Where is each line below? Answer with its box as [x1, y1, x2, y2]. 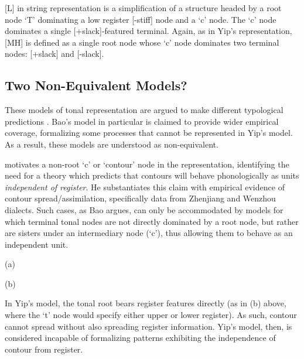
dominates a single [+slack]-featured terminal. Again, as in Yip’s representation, [5, 25, 292, 37]
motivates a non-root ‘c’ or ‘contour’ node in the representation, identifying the [5, 158, 289, 170]
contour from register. [5, 343, 83, 355]
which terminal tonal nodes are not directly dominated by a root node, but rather [5, 215, 299, 227]
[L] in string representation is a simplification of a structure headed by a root [5, 2, 282, 13]
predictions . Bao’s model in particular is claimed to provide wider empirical [5, 115, 279, 127]
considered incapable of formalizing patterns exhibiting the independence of [5, 331, 276, 344]
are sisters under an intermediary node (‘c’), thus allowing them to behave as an [5, 227, 293, 239]
